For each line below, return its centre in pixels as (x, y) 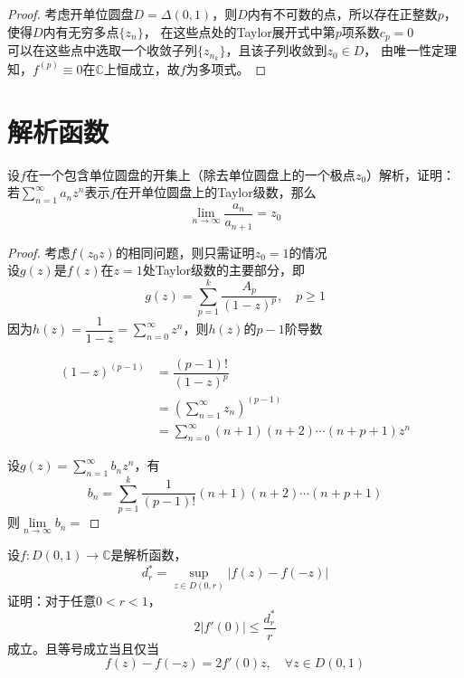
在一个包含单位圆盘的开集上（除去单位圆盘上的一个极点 (190, 174)
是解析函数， (149, 555)
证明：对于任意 (52, 600)
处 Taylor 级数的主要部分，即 (224, 270)
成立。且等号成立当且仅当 (83, 648)
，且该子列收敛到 (276, 50)
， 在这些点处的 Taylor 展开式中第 (239, 31)
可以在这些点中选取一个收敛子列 (102, 50)
